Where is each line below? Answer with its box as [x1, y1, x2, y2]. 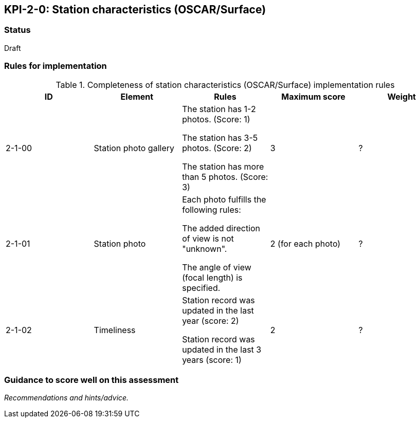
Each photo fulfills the [182, 194, 266, 205]
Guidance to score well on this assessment [4, 374, 179, 385]
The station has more [182, 161, 264, 172]
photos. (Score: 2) [182, 142, 252, 153]
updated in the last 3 [182, 344, 262, 355]
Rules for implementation [4, 61, 107, 71]
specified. [182, 282, 221, 293]
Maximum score [281, 91, 345, 102]
